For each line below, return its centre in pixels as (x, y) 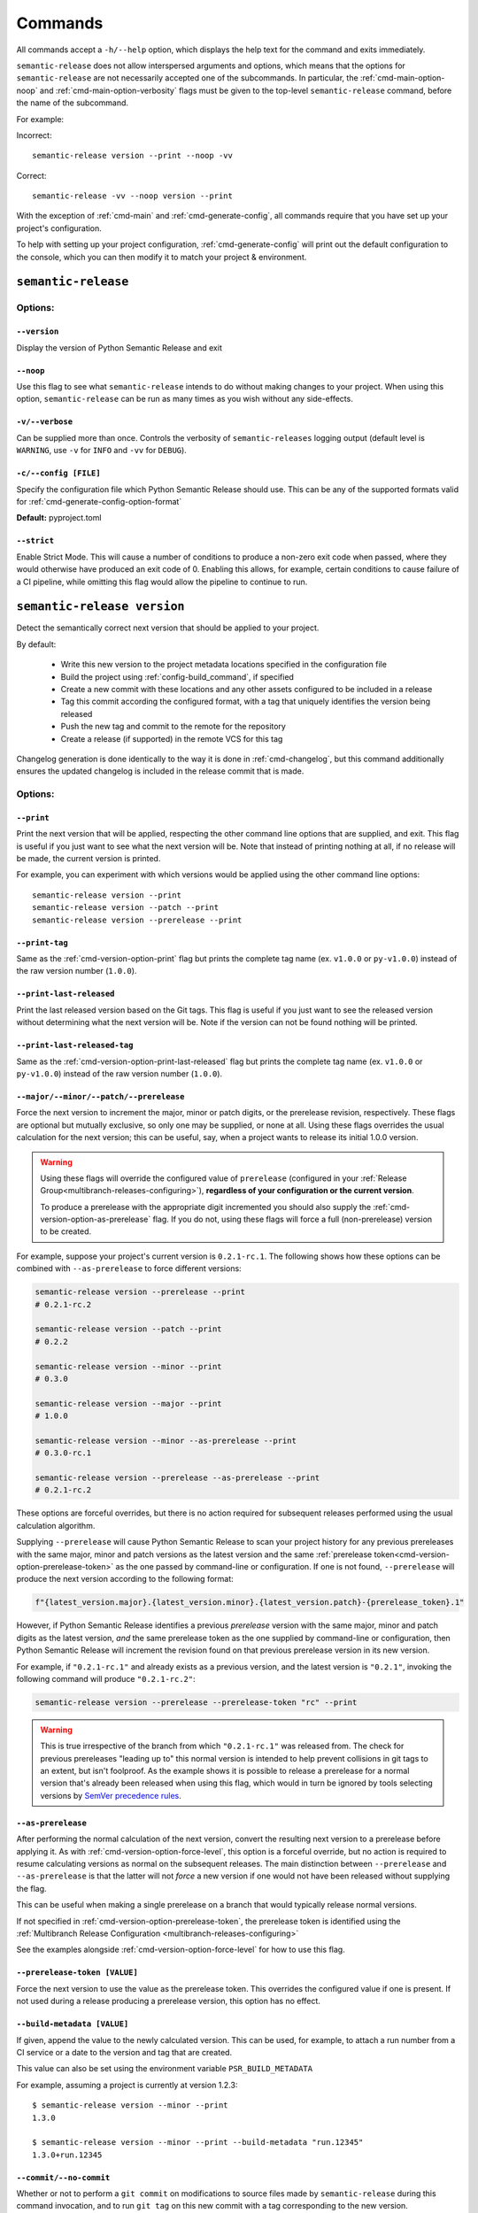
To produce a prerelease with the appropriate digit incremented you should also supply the (206, 1207)
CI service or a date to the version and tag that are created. (124, 2052)
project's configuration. (59, 228)
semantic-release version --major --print (128, 1403)
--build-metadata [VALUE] (73, 2024)
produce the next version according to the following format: (125, 1579)
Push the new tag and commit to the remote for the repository (173, 727)
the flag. (32, 1888)
